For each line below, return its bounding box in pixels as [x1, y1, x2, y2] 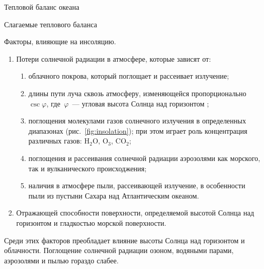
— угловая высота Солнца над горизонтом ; [72, 98, 209, 109]
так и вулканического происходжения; [28, 163, 147, 173]
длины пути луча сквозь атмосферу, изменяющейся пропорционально [28, 87, 247, 98]
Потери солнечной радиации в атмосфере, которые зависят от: [16, 53, 211, 64]
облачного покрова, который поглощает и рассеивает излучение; [28, 70, 229, 81]
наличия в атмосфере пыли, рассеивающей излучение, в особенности [28, 180, 246, 191]
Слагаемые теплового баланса [4, 19, 97, 29]
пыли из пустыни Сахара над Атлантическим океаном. [28, 190, 199, 201]
